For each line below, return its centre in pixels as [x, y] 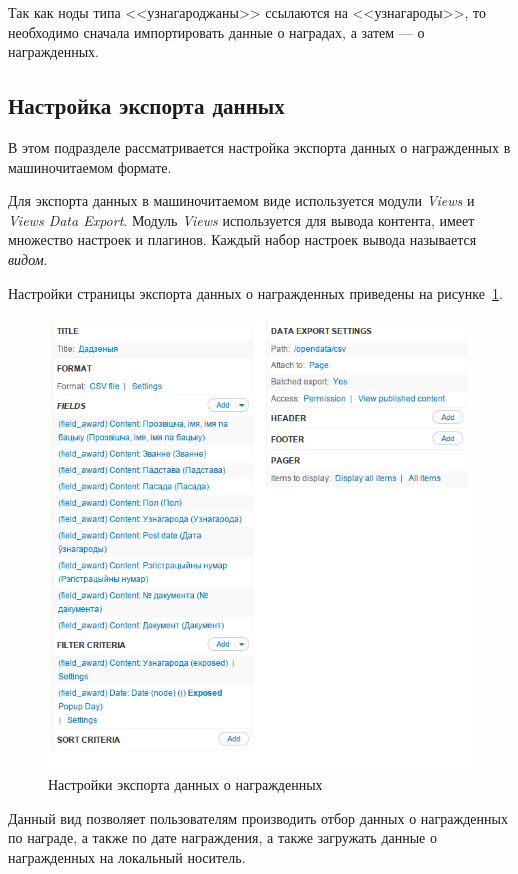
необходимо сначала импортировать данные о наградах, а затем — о [216, 31]
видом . [28, 258]
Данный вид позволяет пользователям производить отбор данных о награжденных [258, 817]
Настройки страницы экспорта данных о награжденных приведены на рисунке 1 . [255, 292]
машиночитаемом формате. [90, 166]
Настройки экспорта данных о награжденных [185, 784]
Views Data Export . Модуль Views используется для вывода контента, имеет [241, 219]
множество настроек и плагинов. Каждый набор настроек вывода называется [242, 239]
